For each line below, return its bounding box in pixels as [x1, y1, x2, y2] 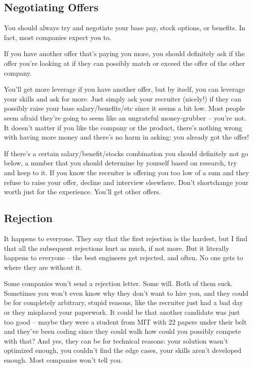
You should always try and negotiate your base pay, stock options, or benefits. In [4, 22, 246, 33]
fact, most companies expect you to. [4, 32, 111, 42]
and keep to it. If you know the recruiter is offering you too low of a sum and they [4, 167, 249, 177]
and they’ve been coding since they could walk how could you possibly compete [4, 326, 241, 336]
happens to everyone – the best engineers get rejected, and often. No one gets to [4, 252, 243, 263]
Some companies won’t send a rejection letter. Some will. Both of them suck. [4, 278, 233, 288]
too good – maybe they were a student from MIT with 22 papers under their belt [4, 316, 247, 327]
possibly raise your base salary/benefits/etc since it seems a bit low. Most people [4, 103, 245, 113]
